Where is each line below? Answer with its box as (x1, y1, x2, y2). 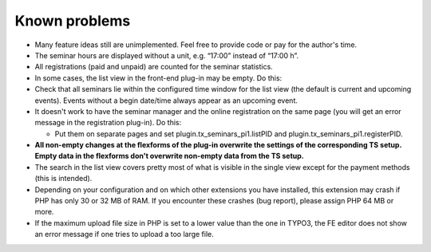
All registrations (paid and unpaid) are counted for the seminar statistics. (34, 62, 273, 72)
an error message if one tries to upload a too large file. (34, 230, 215, 239)
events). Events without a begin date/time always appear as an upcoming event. (34, 96, 299, 105)
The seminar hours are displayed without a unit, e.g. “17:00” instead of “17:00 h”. (34, 50, 299, 60)
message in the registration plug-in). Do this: (34, 118, 182, 128)
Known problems (14, 12, 131, 30)
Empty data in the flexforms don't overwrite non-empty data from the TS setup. (34, 152, 305, 161)
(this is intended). (34, 174, 93, 183)
